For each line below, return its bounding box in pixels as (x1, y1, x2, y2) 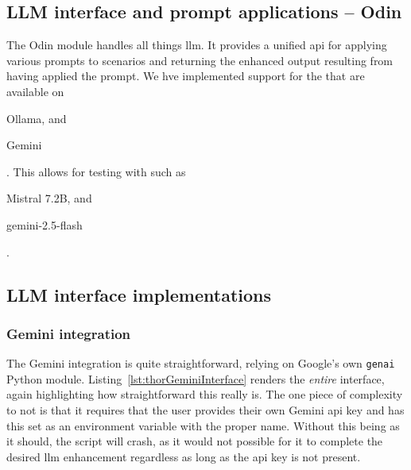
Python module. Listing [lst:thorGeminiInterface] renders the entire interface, (6, 370, 385, 387)
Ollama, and (6, 110, 67, 126)
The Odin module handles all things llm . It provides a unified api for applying (6, 37, 387, 53)
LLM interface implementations (6, 282, 272, 306)
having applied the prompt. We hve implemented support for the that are (6, 67, 365, 84)
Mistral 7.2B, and (6, 190, 92, 206)
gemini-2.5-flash (6, 216, 83, 233)
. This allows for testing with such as (6, 163, 186, 179)
